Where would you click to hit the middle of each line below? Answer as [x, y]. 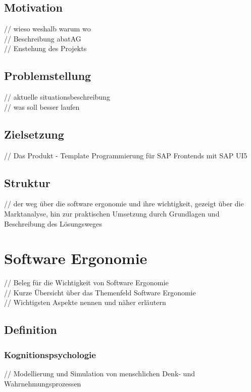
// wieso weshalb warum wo [47, 29]
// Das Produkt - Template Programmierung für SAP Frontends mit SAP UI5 [126, 155]
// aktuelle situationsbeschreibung [57, 97]
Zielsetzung [34, 134]
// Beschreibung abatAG [43, 38]
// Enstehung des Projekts [45, 48]
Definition [31, 330]
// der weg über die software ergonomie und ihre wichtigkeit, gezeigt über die [124, 204]
